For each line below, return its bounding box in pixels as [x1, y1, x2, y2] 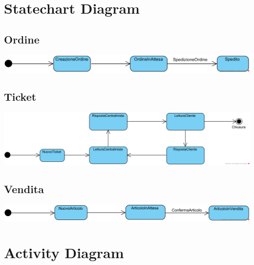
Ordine [4, 31, 40, 46]
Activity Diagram [4, 242, 124, 262]
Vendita [4, 181, 44, 196]
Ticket [4, 89, 37, 104]
